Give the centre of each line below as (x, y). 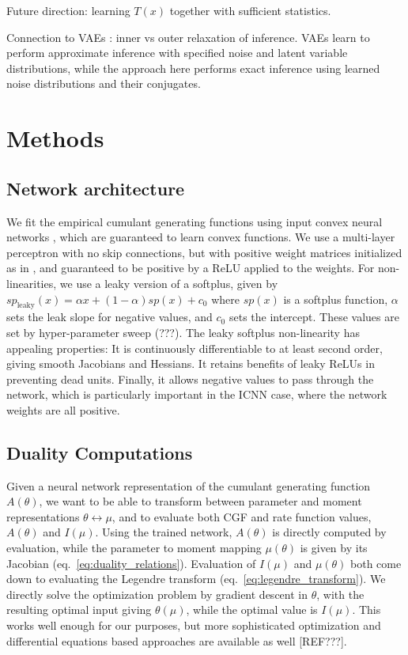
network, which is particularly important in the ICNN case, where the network (197, 394)
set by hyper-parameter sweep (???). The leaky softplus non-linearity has (183, 332)
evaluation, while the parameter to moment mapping (134, 548)
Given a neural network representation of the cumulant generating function (189, 485)
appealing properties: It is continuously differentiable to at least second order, (195, 348)
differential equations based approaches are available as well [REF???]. (177, 640)
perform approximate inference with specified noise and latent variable (177, 53)
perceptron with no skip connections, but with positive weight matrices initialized (204, 252)
